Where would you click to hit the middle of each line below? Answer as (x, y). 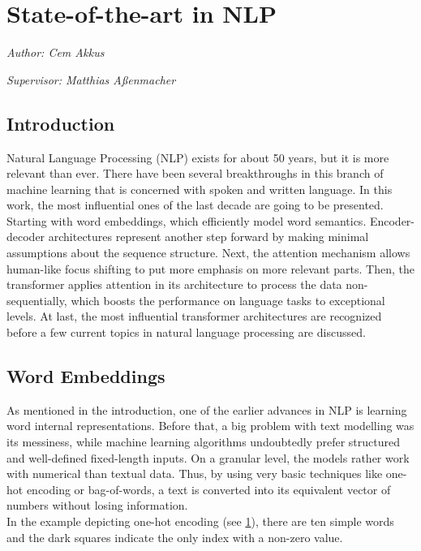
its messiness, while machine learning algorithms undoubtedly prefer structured (203, 442)
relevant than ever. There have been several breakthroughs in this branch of (195, 173)
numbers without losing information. (97, 505)
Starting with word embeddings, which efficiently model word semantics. (187, 220)
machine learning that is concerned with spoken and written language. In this (200, 189)
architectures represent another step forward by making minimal (208, 237)
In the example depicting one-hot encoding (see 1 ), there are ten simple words (200, 521)
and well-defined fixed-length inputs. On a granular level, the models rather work (208, 457)
